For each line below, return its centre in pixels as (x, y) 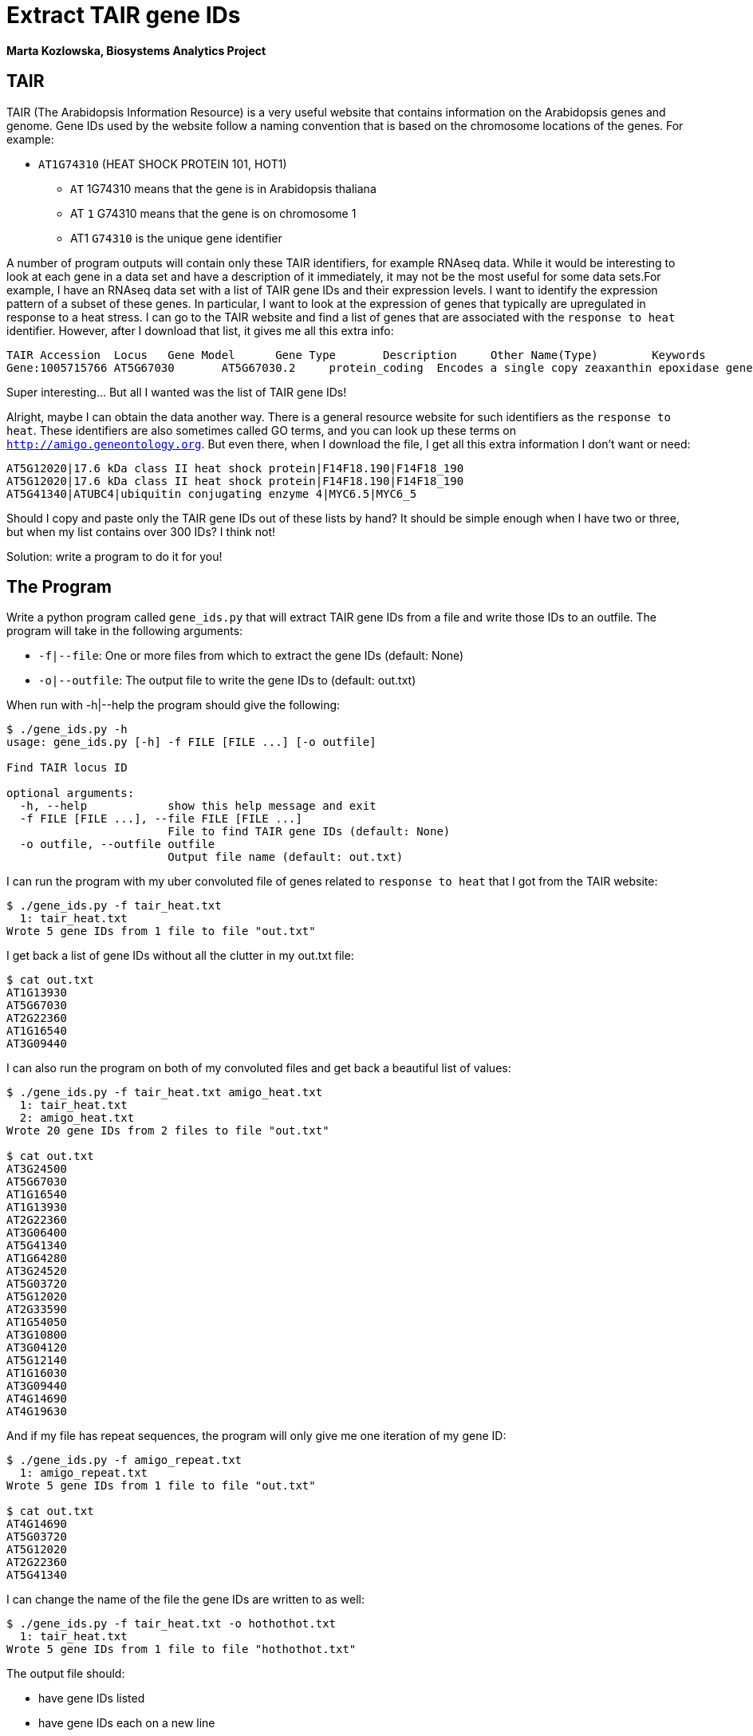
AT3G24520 (37, 1271)
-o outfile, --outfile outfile (117, 844)
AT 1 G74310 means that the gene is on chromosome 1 (213, 213)
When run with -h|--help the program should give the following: (173, 705)
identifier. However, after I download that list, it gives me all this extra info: (200, 330)
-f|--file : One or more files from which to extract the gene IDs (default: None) (251, 656)
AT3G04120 (37, 1348)
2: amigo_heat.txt (77, 1118)
